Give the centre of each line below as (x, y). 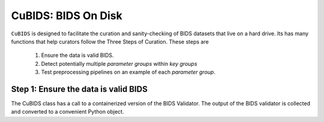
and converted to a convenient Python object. (67, 112)
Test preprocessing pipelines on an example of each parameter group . (128, 72)
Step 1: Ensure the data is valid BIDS (79, 89)
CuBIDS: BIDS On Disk (67, 16)
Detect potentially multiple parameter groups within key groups (119, 63)
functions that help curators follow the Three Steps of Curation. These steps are (110, 41)
